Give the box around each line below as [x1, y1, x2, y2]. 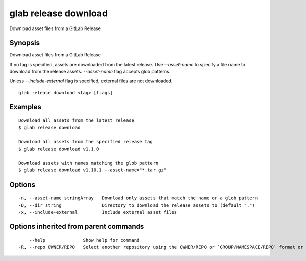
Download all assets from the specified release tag [18, 139, 153, 144]
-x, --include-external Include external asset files [18, 209, 177, 215]
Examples [9, 102, 42, 111]
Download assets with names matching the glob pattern [18, 160, 159, 166]
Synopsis [9, 39, 40, 47]
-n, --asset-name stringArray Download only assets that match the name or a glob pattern [18, 195, 258, 201]
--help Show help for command [29, 237, 140, 243]
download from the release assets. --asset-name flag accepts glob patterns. [9, 69, 171, 75]
